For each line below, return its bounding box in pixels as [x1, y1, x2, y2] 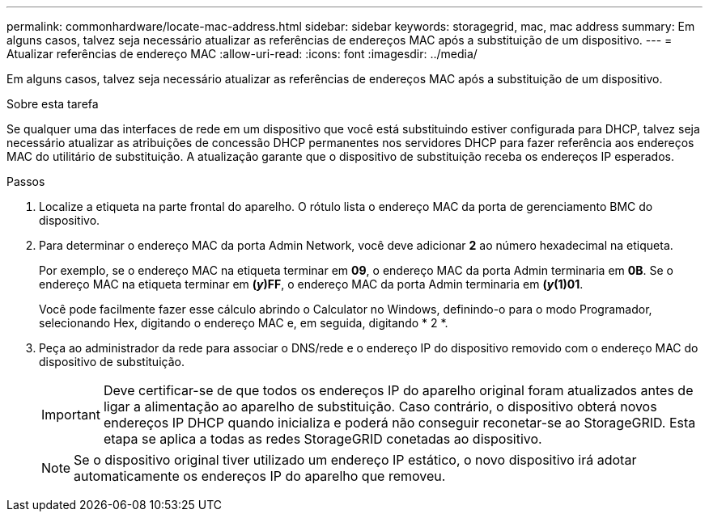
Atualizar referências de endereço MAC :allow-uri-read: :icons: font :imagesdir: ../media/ [6, 47, 478, 61]
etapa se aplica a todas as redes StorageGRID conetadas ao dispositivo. [103, 431, 542, 447]
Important [41, 406, 100, 423]
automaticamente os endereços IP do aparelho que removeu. [74, 468, 446, 484]
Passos [6, 175, 45, 188]
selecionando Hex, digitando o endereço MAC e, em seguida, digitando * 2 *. [39, 316, 448, 330]
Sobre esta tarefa [6, 97, 99, 111]
